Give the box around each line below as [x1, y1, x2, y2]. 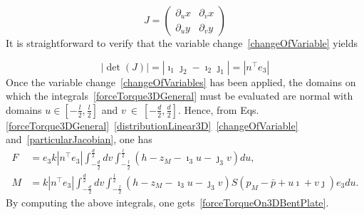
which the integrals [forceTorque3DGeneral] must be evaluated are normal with [6, 88, 353, 103]
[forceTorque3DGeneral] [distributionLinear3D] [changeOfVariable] [6, 117, 298, 132]
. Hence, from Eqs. [178, 102, 259, 117]
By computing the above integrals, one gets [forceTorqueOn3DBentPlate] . [6, 195, 329, 210]
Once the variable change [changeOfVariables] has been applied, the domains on [6, 74, 356, 89]
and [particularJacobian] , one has [6, 132, 152, 147]
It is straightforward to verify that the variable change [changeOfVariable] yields [6, 36, 358, 50]
